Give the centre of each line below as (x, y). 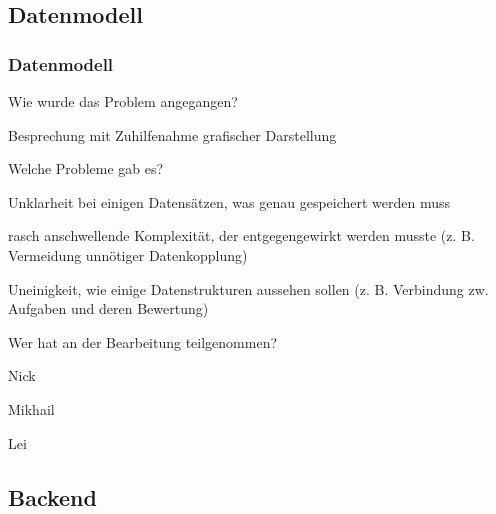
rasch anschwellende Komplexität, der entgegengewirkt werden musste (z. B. (241, 235)
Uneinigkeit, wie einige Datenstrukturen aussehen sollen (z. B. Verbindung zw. (248, 288)
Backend (52, 496)
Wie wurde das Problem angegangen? (123, 101)
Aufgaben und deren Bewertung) (108, 308)
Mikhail (31, 408)
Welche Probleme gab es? (86, 168)
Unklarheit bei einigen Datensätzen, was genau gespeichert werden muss (229, 201)
